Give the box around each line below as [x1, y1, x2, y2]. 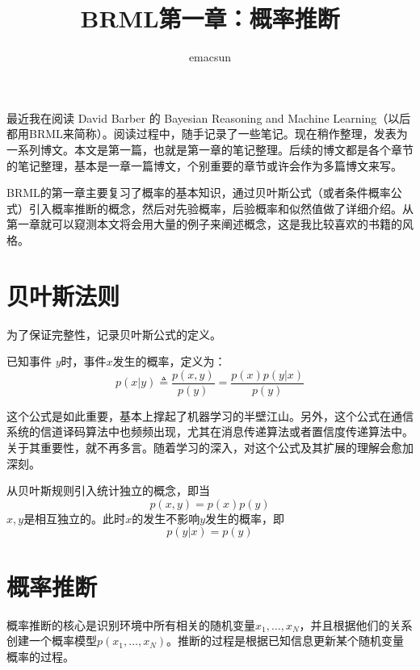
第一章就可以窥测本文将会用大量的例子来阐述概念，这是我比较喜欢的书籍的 [6, 216, 402, 232]
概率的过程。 [6, 647, 74, 664]
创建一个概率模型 [6, 632, 97, 649]
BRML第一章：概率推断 [80, 2, 340, 35]
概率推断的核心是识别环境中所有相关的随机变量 [6, 616, 255, 633]
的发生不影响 [132, 509, 200, 526]
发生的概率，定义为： [112, 353, 226, 370]
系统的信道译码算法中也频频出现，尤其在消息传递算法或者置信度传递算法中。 [6, 423, 414, 440]
